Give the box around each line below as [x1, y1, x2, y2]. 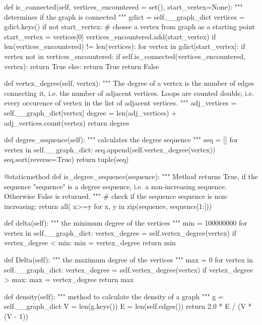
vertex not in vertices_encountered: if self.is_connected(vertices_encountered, [4, 50, 245, 61]
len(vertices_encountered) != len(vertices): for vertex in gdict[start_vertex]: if [4, 41, 245, 51]
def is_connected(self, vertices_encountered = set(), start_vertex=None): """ [4, 2, 243, 12]
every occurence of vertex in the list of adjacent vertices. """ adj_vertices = [4, 97, 237, 108]
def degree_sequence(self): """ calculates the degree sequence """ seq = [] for [4, 134, 238, 145]
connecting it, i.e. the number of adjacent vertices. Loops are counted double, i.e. [4, 87, 254, 98]
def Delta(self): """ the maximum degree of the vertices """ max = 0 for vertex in [4, 254, 253, 265]
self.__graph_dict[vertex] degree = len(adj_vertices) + [4, 107, 177, 118]
